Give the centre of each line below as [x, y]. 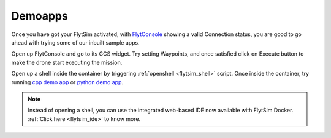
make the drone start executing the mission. [67, 62]
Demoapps [40, 16]
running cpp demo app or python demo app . [67, 82]
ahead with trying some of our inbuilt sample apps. [76, 42]
